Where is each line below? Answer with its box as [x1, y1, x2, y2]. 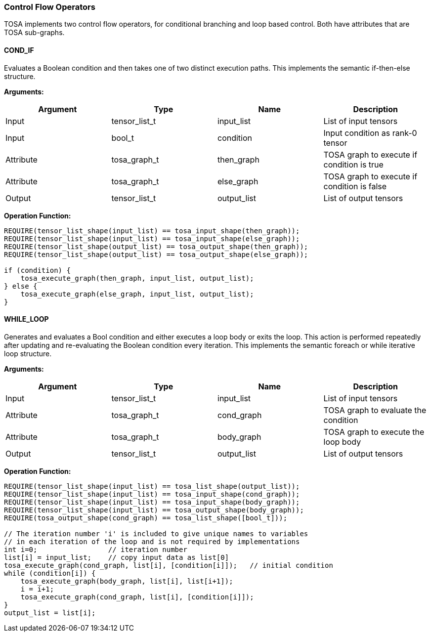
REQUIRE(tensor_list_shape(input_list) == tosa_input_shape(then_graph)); [4, 226, 300, 235]
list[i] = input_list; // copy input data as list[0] [4, 553, 229, 561]
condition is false [323, 181, 387, 191]
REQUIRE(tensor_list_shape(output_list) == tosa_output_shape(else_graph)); [4, 250, 308, 258]
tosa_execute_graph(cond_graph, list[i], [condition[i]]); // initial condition [4, 561, 333, 569]
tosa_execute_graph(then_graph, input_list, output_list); [20, 274, 254, 282]
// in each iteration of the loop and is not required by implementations [4, 537, 300, 546]
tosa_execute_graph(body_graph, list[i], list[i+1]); [20, 577, 233, 585]
